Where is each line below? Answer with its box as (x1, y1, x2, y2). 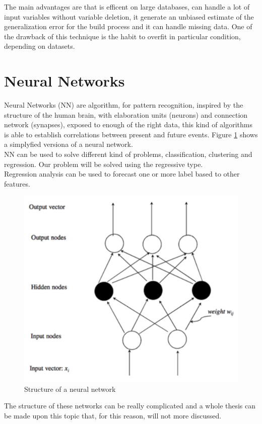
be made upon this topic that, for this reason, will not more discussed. (4, 410, 222, 421)
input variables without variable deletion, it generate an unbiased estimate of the (4, 11, 254, 22)
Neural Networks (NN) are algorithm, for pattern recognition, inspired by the (4, 100, 243, 110)
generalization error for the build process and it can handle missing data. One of (4, 21, 252, 32)
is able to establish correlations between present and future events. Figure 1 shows (4, 129, 258, 139)
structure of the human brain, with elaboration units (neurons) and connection (4, 109, 248, 120)
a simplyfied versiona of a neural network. (4, 139, 133, 149)
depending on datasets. (4, 41, 75, 51)
